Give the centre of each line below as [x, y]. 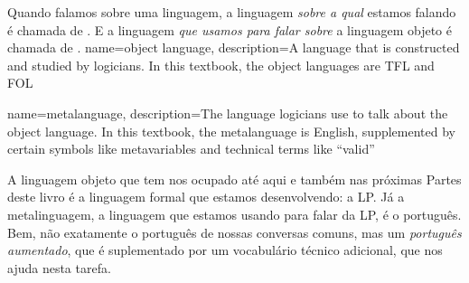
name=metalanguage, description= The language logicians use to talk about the [228, 113]
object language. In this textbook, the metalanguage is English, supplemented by [231, 131]
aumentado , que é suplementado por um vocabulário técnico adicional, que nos [225, 250]
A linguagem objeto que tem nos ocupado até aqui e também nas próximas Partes [234, 179]
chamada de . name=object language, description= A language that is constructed [234, 47]
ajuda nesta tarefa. [59, 267]
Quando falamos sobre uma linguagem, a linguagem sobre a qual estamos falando [232, 12]
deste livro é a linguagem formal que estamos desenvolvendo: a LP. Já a [206, 197]
